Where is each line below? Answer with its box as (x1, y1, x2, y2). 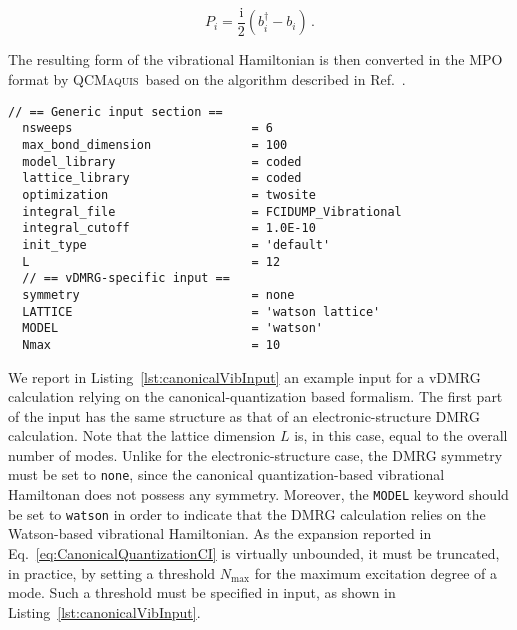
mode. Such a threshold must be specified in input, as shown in (8, 582, 396, 603)
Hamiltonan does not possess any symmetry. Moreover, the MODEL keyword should (8, 484, 509, 505)
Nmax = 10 (22, 337, 281, 352)
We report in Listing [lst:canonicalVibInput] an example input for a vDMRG (8, 366, 481, 387)
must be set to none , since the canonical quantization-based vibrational (8, 464, 445, 485)
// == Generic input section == (8, 104, 223, 119)
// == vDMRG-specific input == (22, 271, 230, 286)
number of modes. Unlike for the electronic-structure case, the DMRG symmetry (8, 444, 503, 465)
